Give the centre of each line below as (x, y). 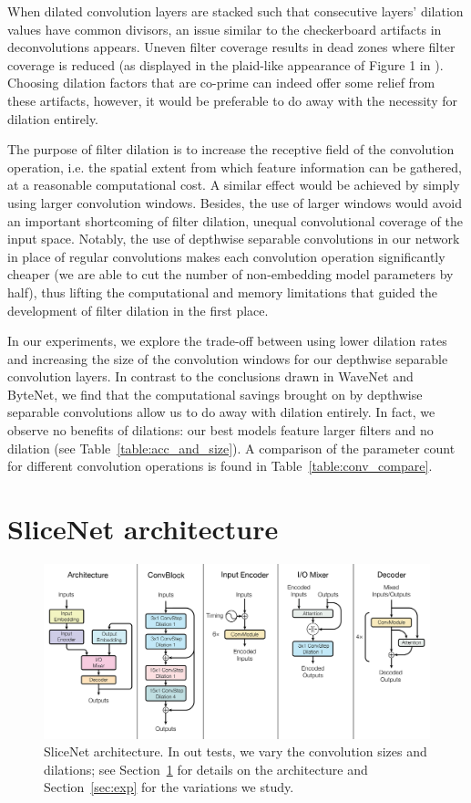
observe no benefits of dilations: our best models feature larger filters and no (220, 430)
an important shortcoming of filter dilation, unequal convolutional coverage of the (235, 220)
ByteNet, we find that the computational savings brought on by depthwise (215, 394)
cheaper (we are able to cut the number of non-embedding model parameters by (230, 274)
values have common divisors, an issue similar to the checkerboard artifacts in (225, 29)
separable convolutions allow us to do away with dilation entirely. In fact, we (221, 412)
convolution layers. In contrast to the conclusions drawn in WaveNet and (210, 376)
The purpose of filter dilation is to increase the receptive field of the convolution (231, 149)
